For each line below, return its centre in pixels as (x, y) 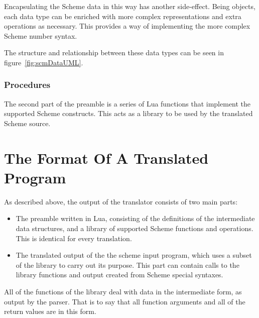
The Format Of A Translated (106, 157)
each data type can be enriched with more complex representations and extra (123, 16)
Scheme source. (27, 123)
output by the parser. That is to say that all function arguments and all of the (125, 301)
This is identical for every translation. (74, 238)
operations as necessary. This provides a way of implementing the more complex (127, 26)
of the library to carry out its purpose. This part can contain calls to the (127, 264)
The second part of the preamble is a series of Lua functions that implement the (127, 103)
